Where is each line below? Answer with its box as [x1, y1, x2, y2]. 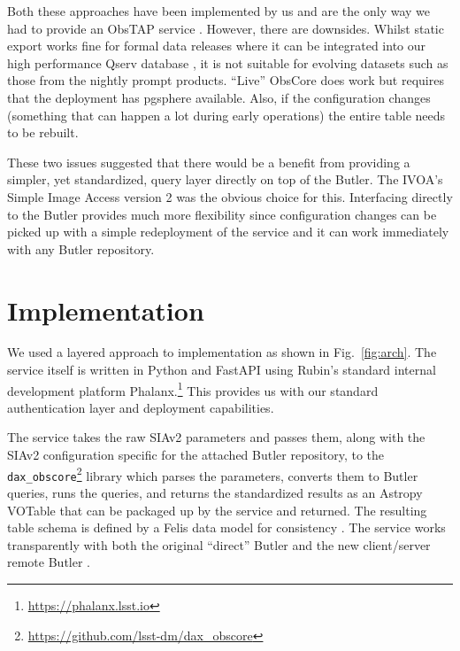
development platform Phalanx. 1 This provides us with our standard [7, 378, 379, 399]
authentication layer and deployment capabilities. [7, 398, 274, 416]
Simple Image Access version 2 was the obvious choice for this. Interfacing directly [7, 187, 453, 205]
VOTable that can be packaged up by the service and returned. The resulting [7, 500, 427, 519]
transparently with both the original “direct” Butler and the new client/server [7, 535, 431, 554]
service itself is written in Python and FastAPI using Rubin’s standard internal [7, 360, 436, 379]
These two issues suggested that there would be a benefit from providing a [7, 152, 410, 171]
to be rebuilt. [7, 123, 79, 142]
